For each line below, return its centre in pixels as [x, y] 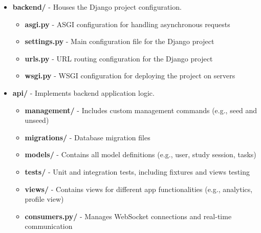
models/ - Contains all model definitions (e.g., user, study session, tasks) [140, 154]
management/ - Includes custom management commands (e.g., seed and [141, 110]
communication [49, 226]
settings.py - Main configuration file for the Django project [119, 41]
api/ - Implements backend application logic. [83, 92]
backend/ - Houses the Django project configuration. [97, 7]
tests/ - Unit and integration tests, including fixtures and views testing [137, 171]
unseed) [37, 120]
